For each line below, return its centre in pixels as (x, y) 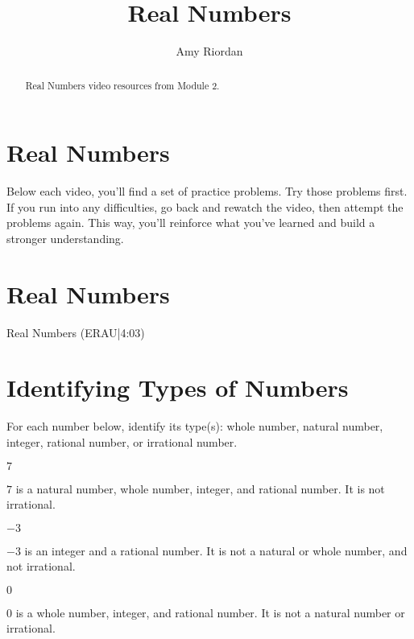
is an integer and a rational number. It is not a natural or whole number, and (216, 550)
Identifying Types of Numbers (178, 388)
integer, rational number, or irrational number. (122, 441)
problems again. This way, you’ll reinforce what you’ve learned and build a (191, 223)
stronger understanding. (65, 238)
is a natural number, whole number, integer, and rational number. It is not (200, 488)
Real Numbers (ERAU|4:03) (76, 332)
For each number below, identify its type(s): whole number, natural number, (195, 426)
